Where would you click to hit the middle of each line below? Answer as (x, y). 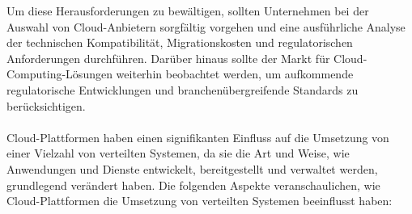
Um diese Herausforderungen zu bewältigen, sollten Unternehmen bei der (188, 10)
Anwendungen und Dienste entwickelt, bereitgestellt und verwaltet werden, (192, 168)
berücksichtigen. (46, 105)
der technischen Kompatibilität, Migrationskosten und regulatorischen (180, 42)
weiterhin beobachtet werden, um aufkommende (235, 74)
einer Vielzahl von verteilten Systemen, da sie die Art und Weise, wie (178, 153)
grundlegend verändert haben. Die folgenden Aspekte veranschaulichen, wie (193, 185)
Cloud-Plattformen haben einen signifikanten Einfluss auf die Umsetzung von (198, 137)
